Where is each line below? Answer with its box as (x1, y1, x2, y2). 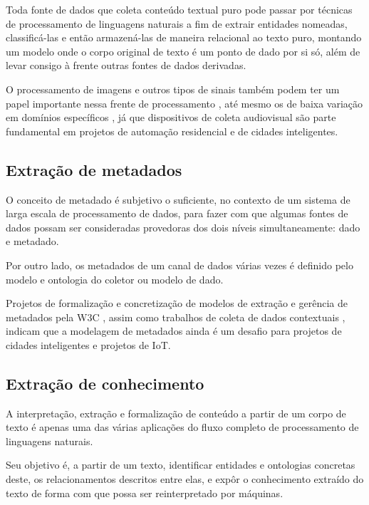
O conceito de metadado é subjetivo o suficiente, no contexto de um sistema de (6, 192, 350, 207)
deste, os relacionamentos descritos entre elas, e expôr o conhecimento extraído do (6, 472, 364, 486)
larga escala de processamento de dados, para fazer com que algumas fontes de (6, 206, 348, 221)
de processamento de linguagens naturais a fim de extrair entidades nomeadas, (6, 16, 348, 31)
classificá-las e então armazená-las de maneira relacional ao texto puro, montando (6, 30, 362, 45)
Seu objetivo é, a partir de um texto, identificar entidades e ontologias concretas (6, 457, 355, 472)
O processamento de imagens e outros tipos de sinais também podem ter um (6, 81, 340, 96)
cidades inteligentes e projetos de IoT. (6, 337, 171, 352)
